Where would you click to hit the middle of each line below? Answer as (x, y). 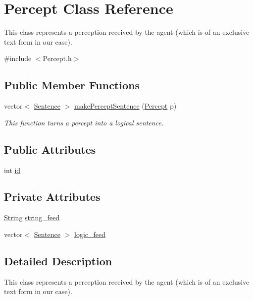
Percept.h (57, 58)
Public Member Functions (72, 85)
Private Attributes (52, 197)
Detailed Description (58, 261)
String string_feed (32, 217)
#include (18, 58)
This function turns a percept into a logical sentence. (84, 122)
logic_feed (90, 234)
